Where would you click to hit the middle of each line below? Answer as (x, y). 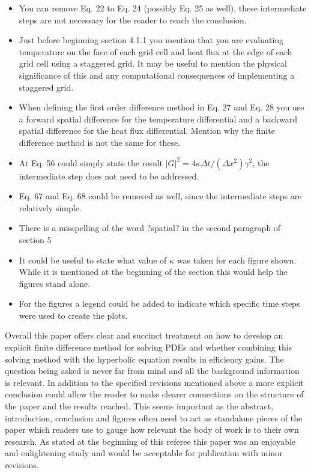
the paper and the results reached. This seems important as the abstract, (139, 406)
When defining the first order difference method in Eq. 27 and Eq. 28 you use (162, 107)
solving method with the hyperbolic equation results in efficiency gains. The (144, 359)
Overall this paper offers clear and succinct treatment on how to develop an (144, 335)
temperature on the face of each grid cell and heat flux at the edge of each (155, 51)
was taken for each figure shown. (237, 260)
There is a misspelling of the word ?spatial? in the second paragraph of (150, 228)
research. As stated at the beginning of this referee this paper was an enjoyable (150, 441)
